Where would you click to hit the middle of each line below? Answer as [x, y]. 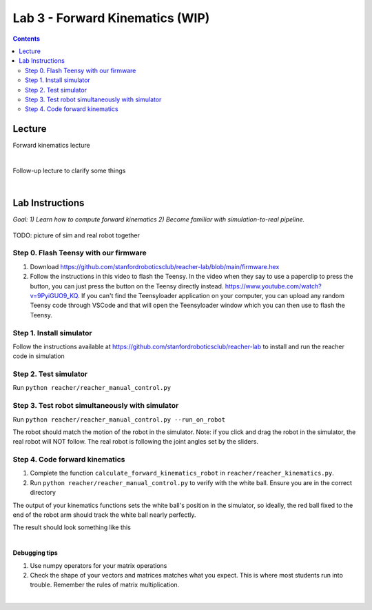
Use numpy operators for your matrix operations [99, 565]
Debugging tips [35, 553]
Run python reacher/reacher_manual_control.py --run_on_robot [119, 419]
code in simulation [39, 356]
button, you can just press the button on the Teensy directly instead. [127, 286]
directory [43, 493]
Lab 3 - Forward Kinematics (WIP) [111, 18]
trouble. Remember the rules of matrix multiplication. [105, 585]
